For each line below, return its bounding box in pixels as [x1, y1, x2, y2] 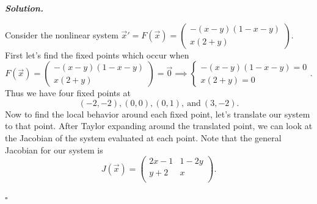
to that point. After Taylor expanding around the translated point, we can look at [5, 119, 313, 132]
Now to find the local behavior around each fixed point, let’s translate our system [5, 107, 310, 120]
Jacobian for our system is [5, 143, 103, 156]
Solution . [5, 2, 43, 14]
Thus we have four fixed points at [5, 86, 131, 99]
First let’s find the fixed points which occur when [5, 48, 189, 61]
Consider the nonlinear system [5, 28, 118, 41]
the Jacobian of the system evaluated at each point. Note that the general [5, 131, 282, 144]
